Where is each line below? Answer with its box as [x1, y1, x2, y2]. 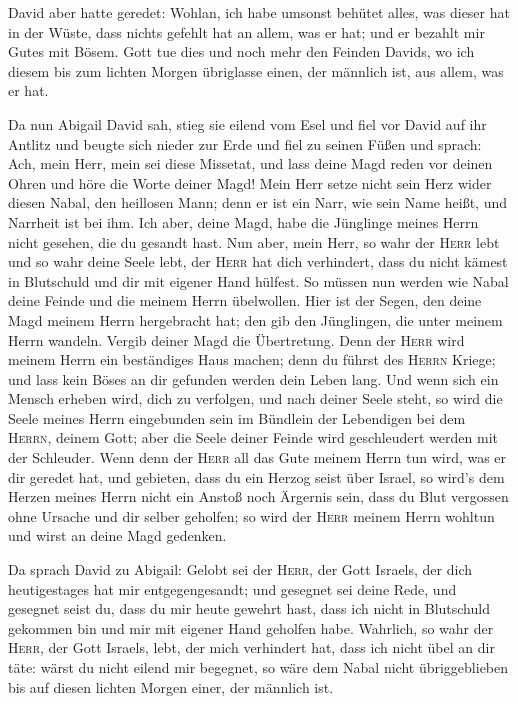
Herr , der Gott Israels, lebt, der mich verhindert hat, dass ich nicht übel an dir [8, 637, 495, 658]
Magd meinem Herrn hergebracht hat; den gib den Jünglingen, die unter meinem [8, 309, 503, 330]
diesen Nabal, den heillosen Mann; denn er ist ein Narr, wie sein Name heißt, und [8, 192, 507, 213]
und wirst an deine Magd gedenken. [8, 525, 227, 546]
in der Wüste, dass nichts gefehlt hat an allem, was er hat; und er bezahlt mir [8, 21, 485, 42]
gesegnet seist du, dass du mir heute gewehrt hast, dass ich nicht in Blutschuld [8, 598, 490, 619]
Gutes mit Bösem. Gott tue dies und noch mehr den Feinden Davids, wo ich [8, 41, 475, 62]
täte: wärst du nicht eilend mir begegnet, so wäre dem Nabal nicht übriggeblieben [8, 657, 509, 677]
